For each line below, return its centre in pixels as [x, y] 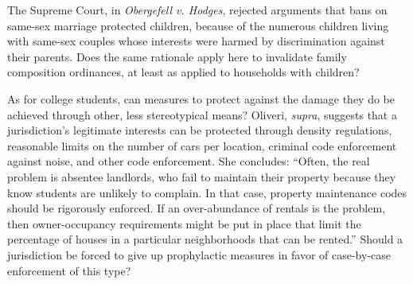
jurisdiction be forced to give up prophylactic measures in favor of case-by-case [199, 254]
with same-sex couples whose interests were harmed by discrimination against [196, 41]
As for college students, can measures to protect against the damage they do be [201, 98]
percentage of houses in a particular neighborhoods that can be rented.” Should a [205, 239]
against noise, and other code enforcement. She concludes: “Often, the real [189, 161]
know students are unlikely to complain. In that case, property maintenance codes [207, 192]
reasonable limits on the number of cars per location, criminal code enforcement [202, 145]
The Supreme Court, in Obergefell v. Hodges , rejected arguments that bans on [197, 10]
